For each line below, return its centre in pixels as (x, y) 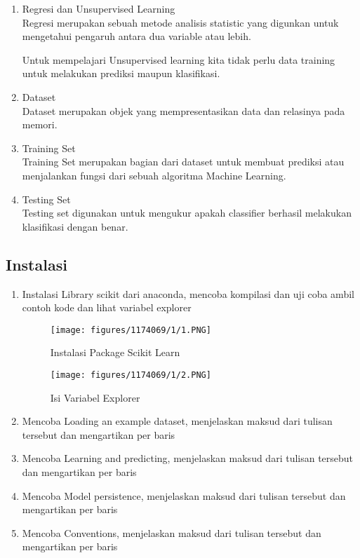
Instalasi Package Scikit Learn (115, 352)
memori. (40, 124)
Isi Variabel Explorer (95, 397)
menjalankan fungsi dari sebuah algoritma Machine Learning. (154, 175)
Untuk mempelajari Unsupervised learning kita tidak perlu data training (179, 59)
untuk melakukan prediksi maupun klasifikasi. (121, 73)
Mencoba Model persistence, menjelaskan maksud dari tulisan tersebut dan (184, 495)
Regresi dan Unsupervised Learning (99, 8)
